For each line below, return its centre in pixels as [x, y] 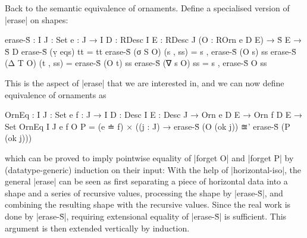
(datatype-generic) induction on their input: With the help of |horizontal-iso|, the [153, 169]
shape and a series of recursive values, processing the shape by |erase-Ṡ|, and [144, 192]
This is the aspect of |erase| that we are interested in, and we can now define [145, 82]
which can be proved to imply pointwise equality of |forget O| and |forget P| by [149, 157]
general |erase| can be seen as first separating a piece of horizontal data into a [146, 181]
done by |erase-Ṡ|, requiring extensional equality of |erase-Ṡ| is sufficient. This [146, 216]
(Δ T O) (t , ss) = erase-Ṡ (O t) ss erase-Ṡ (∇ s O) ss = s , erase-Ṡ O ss [136, 63]
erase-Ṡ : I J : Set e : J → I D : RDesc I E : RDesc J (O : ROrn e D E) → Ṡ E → [153, 40]
